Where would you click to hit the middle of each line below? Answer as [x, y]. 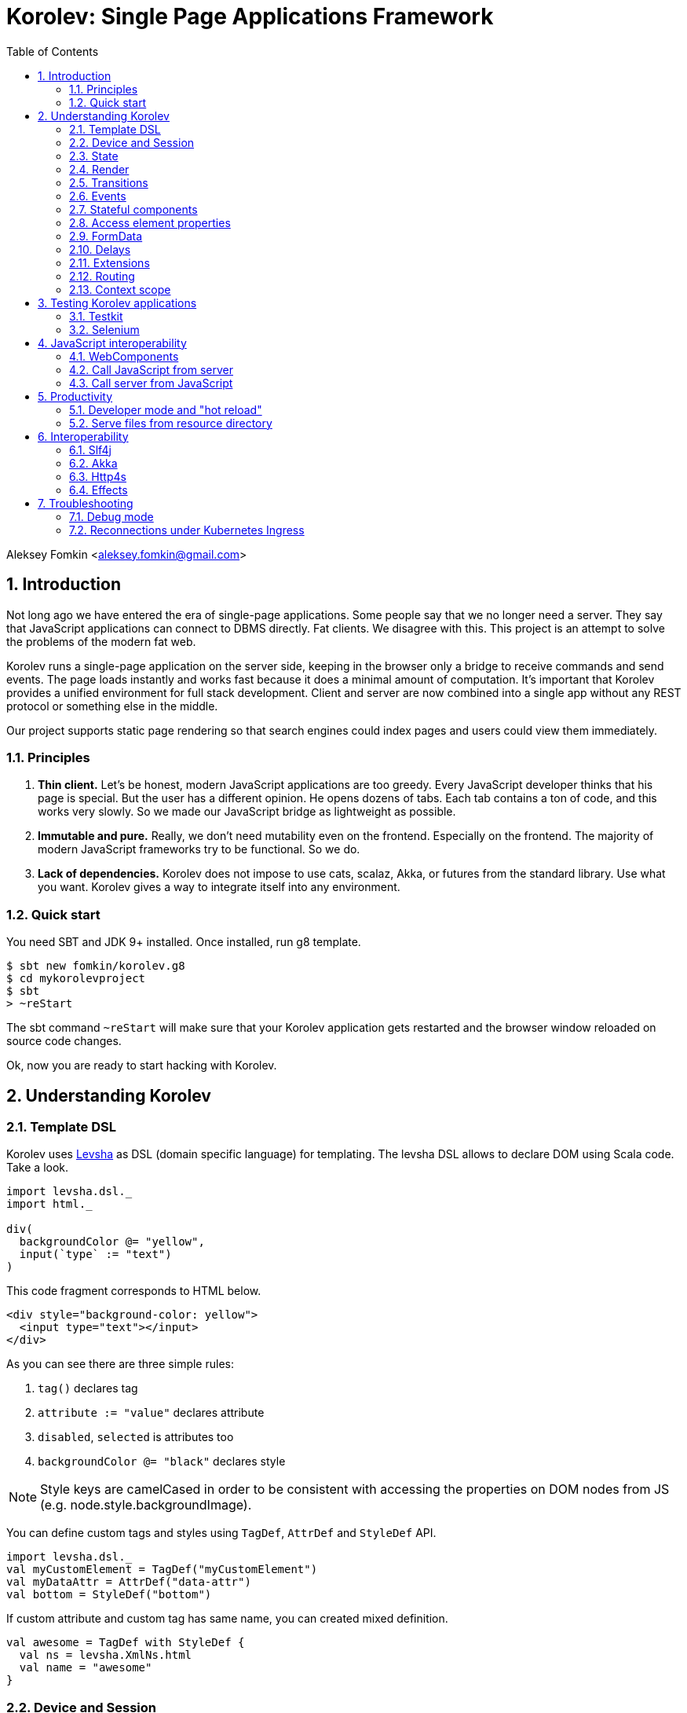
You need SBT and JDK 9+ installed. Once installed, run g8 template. [184, 942]
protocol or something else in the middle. [112, 706]
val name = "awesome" [86, 1668]
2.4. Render [99, 169]
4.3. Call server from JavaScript [151, 383]
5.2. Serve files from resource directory [171, 423]
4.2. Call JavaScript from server [151, 369]
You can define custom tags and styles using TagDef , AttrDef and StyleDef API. [221, 1533]
